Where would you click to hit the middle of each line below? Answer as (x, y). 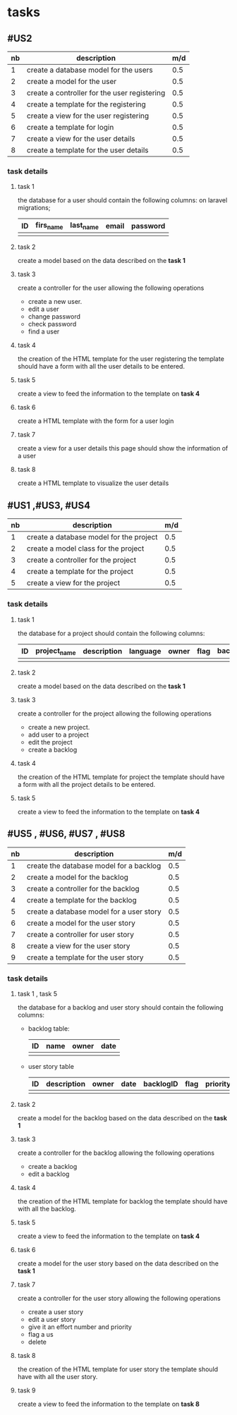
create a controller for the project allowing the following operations (114, 713)
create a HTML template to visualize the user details (93, 483)
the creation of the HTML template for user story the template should (118, 1369)
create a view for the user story (79, 945)
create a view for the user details (81, 139)
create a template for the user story (85, 957)
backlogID (161, 1084)
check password (52, 324)
